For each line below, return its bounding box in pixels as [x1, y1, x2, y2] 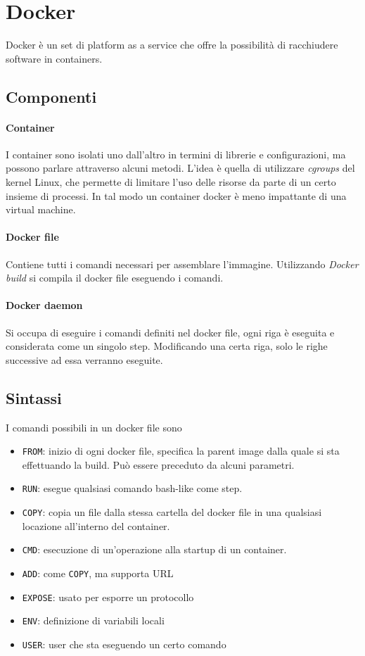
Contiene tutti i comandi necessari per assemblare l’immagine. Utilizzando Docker [6, 256, 359, 271]
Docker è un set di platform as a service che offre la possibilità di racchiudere [6, 37, 338, 52]
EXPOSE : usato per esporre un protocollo [22, 589, 194, 604]
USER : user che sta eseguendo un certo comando [22, 637, 226, 651]
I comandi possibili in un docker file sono [6, 420, 182, 434]
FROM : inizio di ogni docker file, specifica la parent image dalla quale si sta [22, 443, 340, 458]
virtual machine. [6, 202, 76, 217]
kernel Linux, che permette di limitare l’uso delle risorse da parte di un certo [6, 175, 336, 189]
